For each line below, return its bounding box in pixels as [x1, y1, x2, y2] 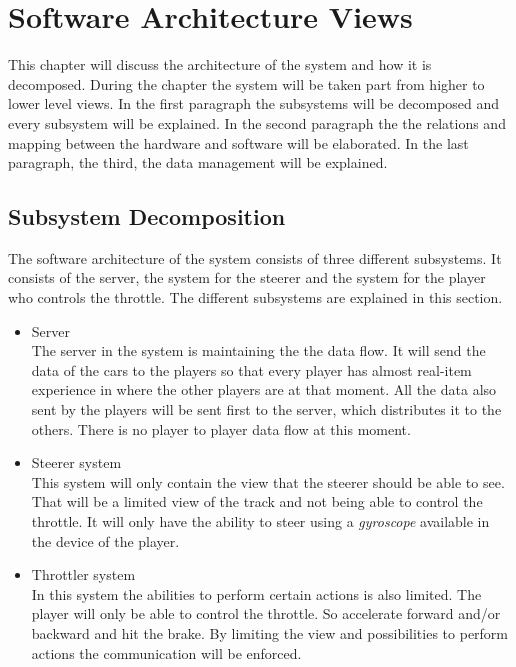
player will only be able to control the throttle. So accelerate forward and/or [31, 603, 501, 624]
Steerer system [31, 452, 122, 473]
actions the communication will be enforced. [31, 642, 302, 663]
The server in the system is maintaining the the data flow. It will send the [31, 340, 486, 361]
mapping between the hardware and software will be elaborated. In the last [8, 132, 469, 153]
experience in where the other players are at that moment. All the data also [31, 379, 497, 400]
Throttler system [31, 564, 136, 585]
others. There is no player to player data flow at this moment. [31, 418, 411, 439]
